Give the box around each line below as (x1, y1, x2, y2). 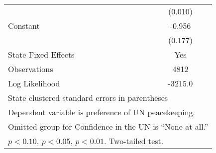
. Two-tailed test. (104, 135, 164, 147)
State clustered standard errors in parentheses (8, 92, 168, 103)
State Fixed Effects (8, 49, 75, 60)
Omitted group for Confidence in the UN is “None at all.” (8, 121, 209, 132)
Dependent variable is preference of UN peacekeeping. (8, 106, 195, 118)
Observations (8, 63, 53, 75)
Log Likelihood (8, 77, 60, 89)
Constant (8, 20, 40, 31)
